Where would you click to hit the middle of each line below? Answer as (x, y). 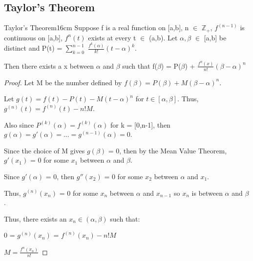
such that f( (140, 65)
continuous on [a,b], (33, 37)
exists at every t (112, 37)
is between (207, 193)
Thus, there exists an (35, 218)
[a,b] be (215, 37)
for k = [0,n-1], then (140, 124)
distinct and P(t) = (33, 48)
